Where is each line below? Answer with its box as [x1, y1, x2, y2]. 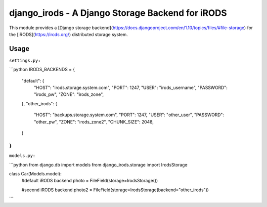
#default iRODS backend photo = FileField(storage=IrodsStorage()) [21, 178, 158, 184]
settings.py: [9, 57, 41, 63]
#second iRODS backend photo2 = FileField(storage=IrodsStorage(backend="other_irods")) [21, 187, 209, 193]
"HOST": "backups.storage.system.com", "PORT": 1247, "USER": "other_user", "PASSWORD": [34, 112, 224, 118]
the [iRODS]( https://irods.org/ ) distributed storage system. [9, 31, 128, 37]
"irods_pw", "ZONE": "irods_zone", [34, 91, 104, 97]
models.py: [9, 153, 36, 159]
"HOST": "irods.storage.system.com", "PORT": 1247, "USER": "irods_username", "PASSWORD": [34, 84, 227, 91]
